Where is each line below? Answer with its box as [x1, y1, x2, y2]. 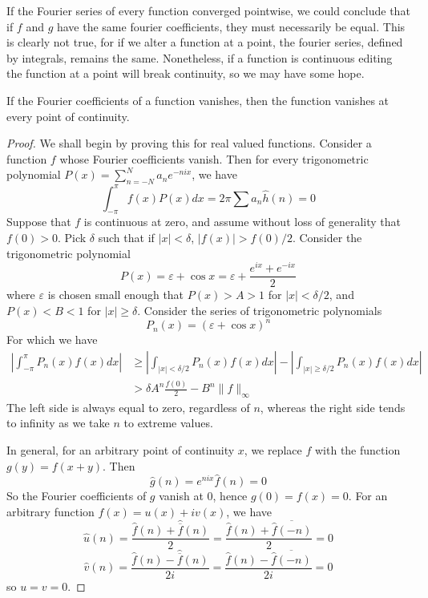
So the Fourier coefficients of [6, 487, 147, 504]
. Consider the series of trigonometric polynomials [137, 301, 382, 318]
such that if [98, 229, 155, 246]
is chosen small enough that [47, 286, 184, 303]
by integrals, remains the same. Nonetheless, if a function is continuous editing [6, 49, 393, 66]
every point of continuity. [6, 107, 130, 124]
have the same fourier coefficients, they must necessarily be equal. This [56, 18, 406, 34]
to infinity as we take [6, 414, 110, 431]
